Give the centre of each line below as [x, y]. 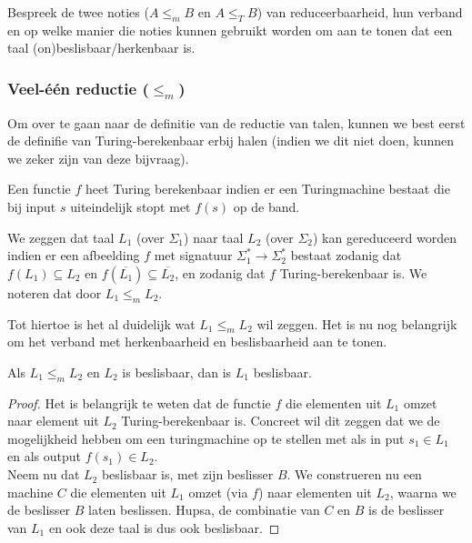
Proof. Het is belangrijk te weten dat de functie [139, 402]
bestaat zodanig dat [346, 255]
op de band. [266, 206]
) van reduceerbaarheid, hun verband [360, 12]
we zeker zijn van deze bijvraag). [98, 158]
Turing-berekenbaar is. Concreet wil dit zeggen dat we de [281, 421]
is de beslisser [407, 510]
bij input [32, 206]
